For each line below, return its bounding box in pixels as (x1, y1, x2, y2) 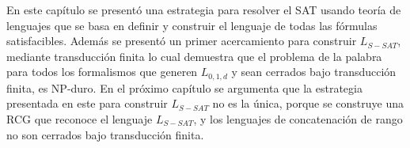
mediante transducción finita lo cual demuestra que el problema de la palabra (6, 47, 382, 64)
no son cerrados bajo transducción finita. (6, 126, 204, 142)
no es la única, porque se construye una (212, 95, 404, 112)
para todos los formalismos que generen (6, 63, 198, 80)
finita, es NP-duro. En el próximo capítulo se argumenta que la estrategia (6, 79, 363, 96)
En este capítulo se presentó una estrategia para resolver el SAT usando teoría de (6, 2, 401, 17)
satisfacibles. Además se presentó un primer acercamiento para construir (6, 32, 357, 49)
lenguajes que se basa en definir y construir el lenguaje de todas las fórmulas (6, 17, 378, 33)
